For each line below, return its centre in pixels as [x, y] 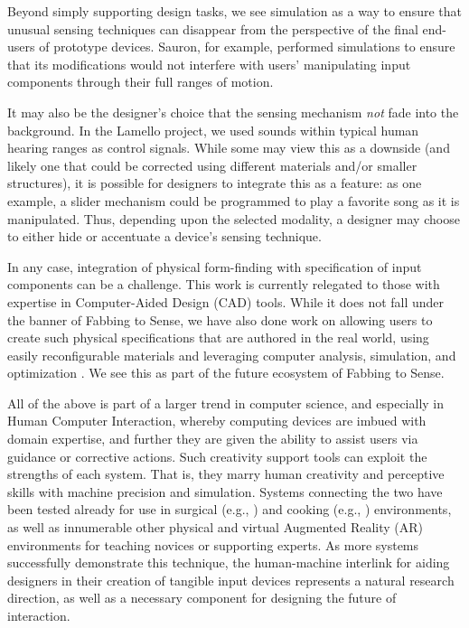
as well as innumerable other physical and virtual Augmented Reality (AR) [216, 527]
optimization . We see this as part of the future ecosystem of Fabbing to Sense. [226, 373]
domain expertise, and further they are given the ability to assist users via [213, 439]
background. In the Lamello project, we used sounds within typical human [213, 130]
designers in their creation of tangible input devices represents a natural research [231, 580]
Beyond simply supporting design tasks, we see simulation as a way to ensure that [234, 11]
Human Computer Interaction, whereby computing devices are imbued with [217, 421]
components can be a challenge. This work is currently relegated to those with [224, 284]
